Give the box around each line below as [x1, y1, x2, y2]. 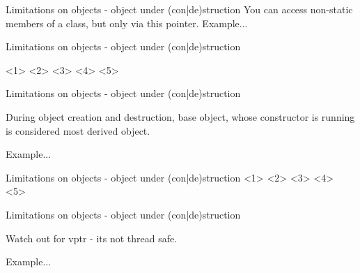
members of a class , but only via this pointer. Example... [6, 15, 248, 30]
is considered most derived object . [6, 123, 150, 138]
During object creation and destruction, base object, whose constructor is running [6, 109, 355, 124]
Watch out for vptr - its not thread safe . [6, 230, 178, 245]
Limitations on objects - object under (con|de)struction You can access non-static [6, 2, 353, 16]
